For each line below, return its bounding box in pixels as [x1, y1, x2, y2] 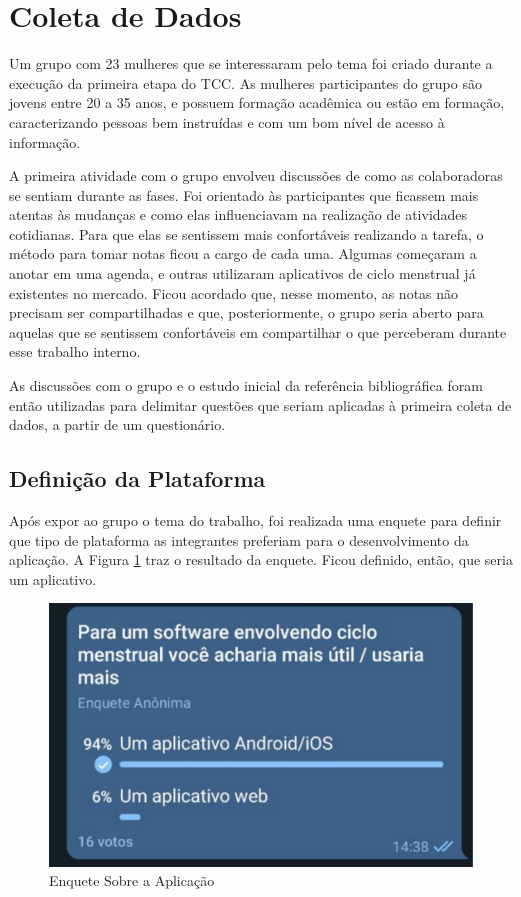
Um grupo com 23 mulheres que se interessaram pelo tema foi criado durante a [9, 53, 493, 74]
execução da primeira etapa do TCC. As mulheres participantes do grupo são [9, 72, 482, 93]
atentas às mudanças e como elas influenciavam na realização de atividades [9, 204, 468, 225]
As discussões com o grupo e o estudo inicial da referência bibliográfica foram [9, 375, 483, 396]
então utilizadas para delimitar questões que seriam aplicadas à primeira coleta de [9, 394, 512, 415]
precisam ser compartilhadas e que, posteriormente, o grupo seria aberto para [9, 302, 484, 323]
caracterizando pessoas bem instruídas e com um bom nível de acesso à [9, 111, 445, 132]
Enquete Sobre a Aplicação [49, 870, 215, 891]
